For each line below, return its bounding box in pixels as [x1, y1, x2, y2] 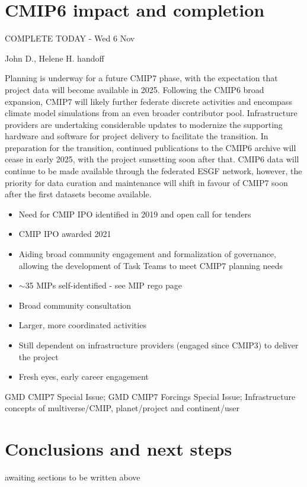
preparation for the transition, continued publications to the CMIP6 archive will [5, 141, 296, 153]
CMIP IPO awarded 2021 [18, 228, 111, 240]
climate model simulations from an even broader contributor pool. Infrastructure [5, 107, 298, 119]
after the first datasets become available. [5, 188, 152, 200]
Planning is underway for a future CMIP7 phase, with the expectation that [5, 72, 278, 84]
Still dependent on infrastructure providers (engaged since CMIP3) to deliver [18, 339, 299, 351]
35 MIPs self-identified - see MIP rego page [25, 279, 182, 291]
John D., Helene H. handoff [5, 52, 104, 64]
